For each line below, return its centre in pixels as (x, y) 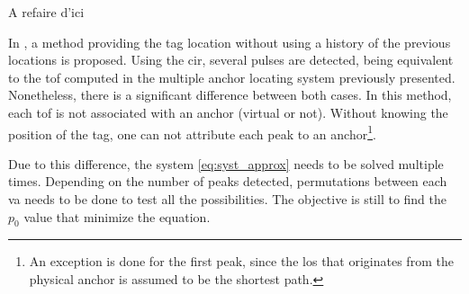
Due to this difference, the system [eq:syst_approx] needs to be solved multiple (226, 163)
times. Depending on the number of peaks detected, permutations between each (228, 181)
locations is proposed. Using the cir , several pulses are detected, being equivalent (231, 60)
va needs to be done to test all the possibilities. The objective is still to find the (228, 199)
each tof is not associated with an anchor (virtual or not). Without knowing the (228, 112)
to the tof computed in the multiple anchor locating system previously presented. (232, 77)
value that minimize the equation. (117, 216)
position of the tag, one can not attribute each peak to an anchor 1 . (192, 132)
